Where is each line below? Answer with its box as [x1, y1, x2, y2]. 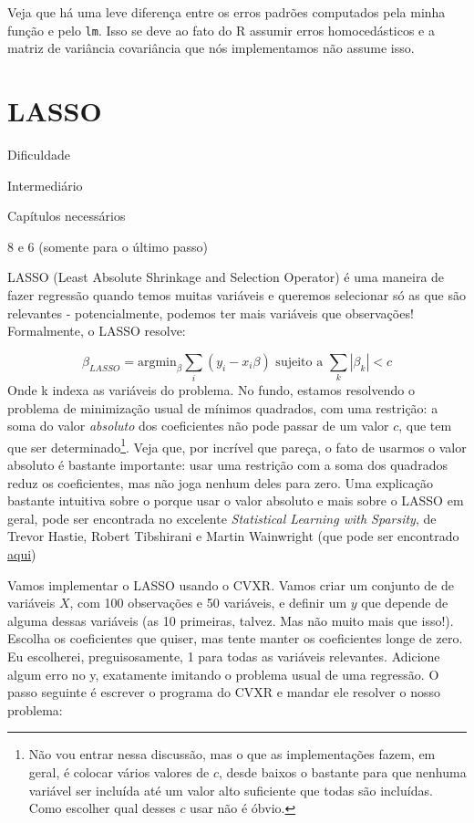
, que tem [398, 416, 452, 435]
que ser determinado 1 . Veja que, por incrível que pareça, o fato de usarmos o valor [7, 434, 467, 456]
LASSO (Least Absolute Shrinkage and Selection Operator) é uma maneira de [7, 267, 445, 286]
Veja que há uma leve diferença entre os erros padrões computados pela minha [7, 3, 446, 21]
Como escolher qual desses [28, 798, 176, 818]
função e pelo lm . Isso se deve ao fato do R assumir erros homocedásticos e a [7, 20, 435, 39]
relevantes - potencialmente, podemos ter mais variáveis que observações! [7, 303, 414, 322]
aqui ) [7, 545, 36, 564]
